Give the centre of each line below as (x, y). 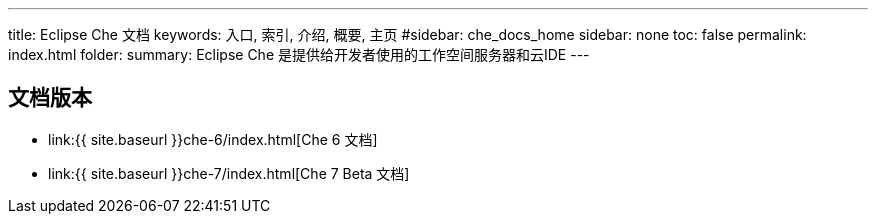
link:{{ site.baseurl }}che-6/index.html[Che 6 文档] (213, 139)
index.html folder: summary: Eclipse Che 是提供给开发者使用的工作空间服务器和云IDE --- (299, 54)
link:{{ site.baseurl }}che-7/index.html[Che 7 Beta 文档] (229, 173)
